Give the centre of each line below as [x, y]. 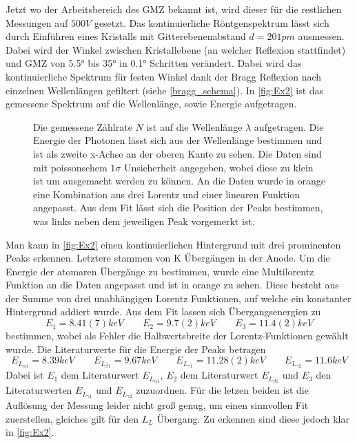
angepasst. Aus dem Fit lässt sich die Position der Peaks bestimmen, [178, 208]
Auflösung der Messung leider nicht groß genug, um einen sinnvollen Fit [157, 405]
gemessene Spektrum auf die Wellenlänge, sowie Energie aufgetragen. [151, 104]
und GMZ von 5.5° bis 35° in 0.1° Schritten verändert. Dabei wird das [154, 63]
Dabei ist [25, 375]
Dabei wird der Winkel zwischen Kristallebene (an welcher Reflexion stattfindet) [176, 49]
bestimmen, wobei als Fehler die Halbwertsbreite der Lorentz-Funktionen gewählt [177, 336]
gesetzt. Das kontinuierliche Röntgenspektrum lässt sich [212, 22]
